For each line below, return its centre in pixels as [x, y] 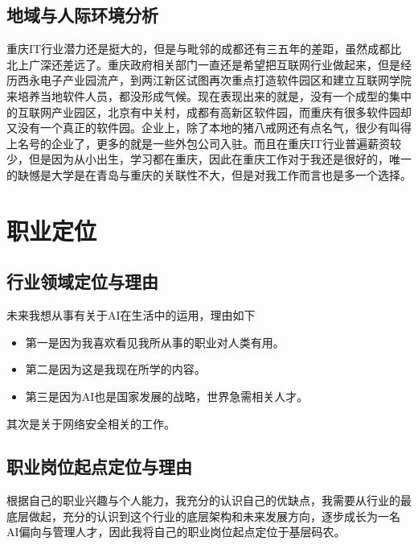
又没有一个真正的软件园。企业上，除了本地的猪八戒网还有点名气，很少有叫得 [209, 128]
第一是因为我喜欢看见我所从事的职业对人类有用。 [155, 342]
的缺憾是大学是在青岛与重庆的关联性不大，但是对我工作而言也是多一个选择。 [209, 174]
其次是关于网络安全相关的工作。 [91, 423]
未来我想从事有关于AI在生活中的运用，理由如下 [131, 315]
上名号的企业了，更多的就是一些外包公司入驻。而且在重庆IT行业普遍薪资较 [204, 143]
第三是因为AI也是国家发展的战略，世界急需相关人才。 [167, 396]
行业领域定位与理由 [82, 281]
